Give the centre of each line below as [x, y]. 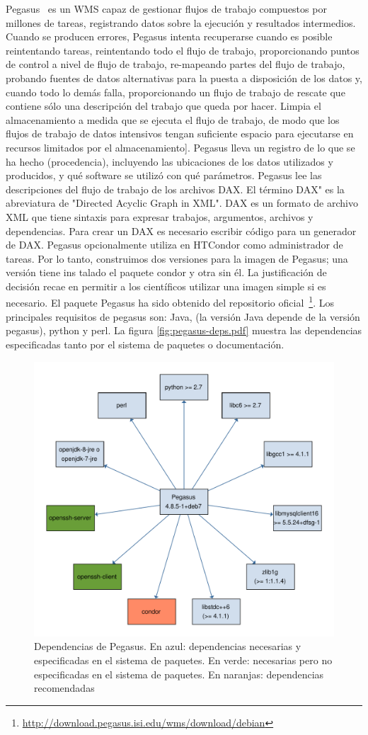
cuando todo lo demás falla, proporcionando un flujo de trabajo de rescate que [176, 92]
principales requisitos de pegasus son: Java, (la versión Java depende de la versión [183, 316]
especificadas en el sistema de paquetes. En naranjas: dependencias [179, 674]
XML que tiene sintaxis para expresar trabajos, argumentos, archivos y [160, 216]
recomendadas [64, 688]
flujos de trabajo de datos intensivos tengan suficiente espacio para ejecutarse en [180, 133]
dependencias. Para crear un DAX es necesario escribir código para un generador [181, 230]
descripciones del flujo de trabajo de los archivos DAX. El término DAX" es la [175, 189]
